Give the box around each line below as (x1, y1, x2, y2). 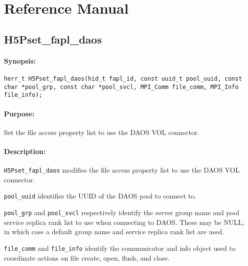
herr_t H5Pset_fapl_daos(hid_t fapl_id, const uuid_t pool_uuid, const (4, 75, 242, 82)
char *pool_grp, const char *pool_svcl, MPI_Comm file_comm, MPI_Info (4, 83, 239, 90)
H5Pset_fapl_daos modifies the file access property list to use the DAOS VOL (4, 165, 240, 175)
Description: (4, 146, 46, 156)
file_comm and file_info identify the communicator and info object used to (4, 243, 236, 253)
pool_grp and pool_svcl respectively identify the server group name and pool (4, 207, 239, 218)
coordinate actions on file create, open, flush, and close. (4, 252, 170, 263)
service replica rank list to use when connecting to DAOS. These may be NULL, (4, 217, 245, 227)
